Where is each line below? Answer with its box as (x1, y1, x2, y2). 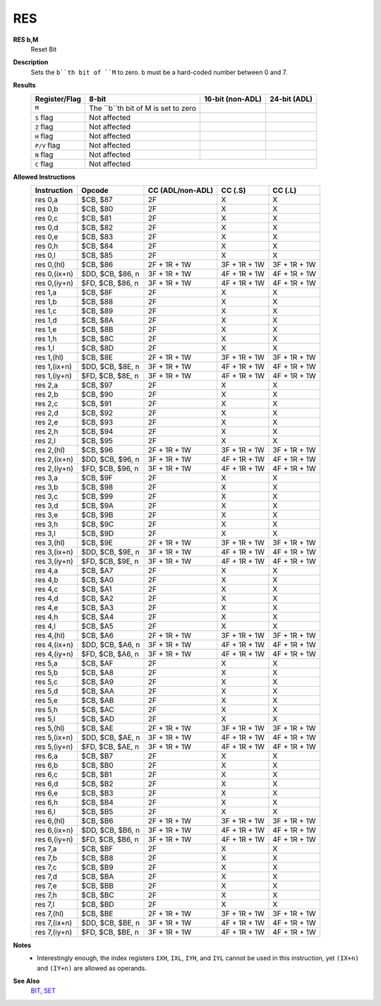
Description (13, 58, 49, 66)
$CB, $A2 (81, 593, 114, 603)
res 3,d (35, 500, 59, 510)
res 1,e (35, 324, 57, 334)
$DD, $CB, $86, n (81, 268, 140, 278)
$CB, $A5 (81, 621, 114, 631)
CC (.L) (272, 185, 297, 195)
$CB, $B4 (81, 797, 114, 807)
